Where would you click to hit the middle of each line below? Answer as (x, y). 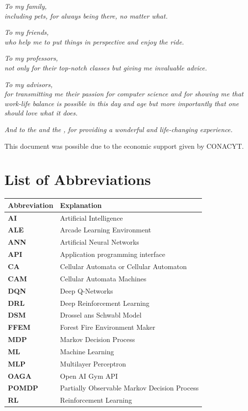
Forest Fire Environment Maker (108, 327)
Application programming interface (113, 254)
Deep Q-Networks (87, 290)
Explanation (81, 205)
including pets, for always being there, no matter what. (86, 15)
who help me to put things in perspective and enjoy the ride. (94, 41)
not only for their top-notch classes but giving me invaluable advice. (106, 67)
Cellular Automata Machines (103, 278)
